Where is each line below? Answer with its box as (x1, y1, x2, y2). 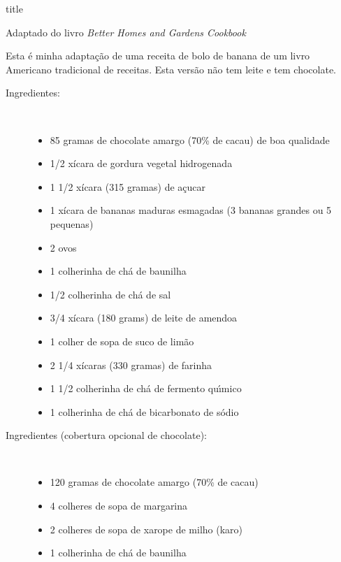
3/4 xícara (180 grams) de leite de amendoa (50, 310, 238, 325)
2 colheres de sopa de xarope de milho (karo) (50, 521, 242, 536)
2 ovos (50, 240, 77, 254)
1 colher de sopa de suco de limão (50, 333, 194, 348)
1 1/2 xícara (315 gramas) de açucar (50, 179, 206, 194)
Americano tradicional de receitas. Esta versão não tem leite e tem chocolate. (6, 62, 337, 76)
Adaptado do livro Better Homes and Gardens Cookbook (6, 24, 246, 39)
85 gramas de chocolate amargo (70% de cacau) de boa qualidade (50, 132, 330, 147)
